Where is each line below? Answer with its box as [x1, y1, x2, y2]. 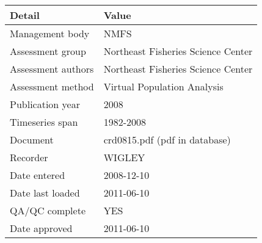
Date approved [10, 221, 73, 235]
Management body [10, 26, 90, 40]
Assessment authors [10, 62, 94, 76]
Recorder [10, 150, 48, 164]
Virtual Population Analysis [103, 79, 224, 93]
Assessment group [10, 44, 86, 58]
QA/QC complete [10, 203, 86, 217]
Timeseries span [10, 115, 78, 129]
